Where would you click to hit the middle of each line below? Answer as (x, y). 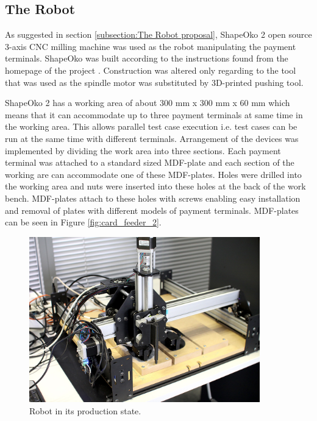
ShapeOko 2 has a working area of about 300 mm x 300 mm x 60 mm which (148, 103)
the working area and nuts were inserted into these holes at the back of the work (155, 186)
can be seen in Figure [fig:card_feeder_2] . (83, 222)
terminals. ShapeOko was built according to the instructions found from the (147, 58)
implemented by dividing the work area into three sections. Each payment (143, 150)
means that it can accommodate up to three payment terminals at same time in (154, 114)
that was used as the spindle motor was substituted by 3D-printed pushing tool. (154, 82)
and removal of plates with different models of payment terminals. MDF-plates (152, 210)
